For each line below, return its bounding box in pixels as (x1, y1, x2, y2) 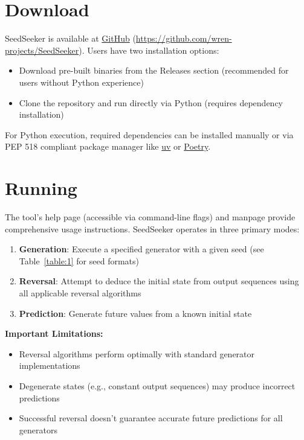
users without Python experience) (19, 75, 144, 88)
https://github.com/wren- (135, 32, 232, 45)
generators (19, 423, 57, 436)
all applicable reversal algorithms (19, 286, 141, 299)
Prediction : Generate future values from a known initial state (19, 307, 252, 319)
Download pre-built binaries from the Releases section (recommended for (19, 64, 289, 77)
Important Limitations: (5, 327, 103, 340)
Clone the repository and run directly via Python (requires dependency (19, 96, 283, 109)
